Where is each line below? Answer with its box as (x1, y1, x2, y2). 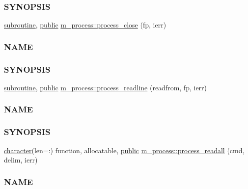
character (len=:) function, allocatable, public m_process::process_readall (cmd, (4, 145, 245, 155)
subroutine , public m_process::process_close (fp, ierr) (4, 20, 166, 30)
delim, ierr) (4, 155, 38, 165)
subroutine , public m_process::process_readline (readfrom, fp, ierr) (4, 82, 207, 92)
